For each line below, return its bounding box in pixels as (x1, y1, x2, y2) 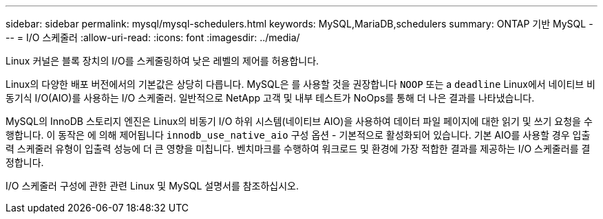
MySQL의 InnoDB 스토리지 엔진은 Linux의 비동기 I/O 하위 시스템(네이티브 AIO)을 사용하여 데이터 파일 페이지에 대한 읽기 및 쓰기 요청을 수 (6, 115, 593, 127)
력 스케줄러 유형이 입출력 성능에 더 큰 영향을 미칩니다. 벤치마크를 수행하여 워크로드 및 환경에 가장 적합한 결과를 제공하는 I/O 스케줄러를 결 (6, 143, 591, 154)
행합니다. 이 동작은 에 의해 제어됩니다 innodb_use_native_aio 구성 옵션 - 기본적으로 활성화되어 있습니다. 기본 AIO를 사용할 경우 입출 (6, 129, 591, 141)
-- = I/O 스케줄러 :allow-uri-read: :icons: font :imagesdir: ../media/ (6, 32, 300, 43)
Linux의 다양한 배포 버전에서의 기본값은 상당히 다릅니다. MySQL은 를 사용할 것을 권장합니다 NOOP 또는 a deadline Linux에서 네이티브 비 (6, 78, 595, 90)
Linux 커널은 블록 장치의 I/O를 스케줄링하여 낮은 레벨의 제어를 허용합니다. (6, 55, 319, 67)
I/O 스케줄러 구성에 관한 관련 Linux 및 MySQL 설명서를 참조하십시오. (6, 180, 299, 192)
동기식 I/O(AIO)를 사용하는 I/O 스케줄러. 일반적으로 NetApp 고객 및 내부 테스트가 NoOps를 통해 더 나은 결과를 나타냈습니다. (6, 92, 535, 104)
